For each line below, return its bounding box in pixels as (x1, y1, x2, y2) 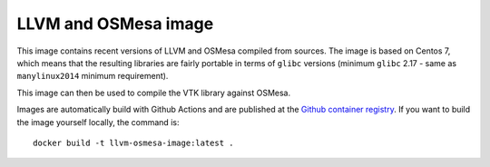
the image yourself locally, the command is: (16, 116, 180, 127)
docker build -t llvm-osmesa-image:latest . (33, 137, 235, 148)
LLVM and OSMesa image (16, 14, 214, 34)
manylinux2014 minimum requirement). (16, 71, 169, 82)
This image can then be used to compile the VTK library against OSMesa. (16, 87, 291, 98)
